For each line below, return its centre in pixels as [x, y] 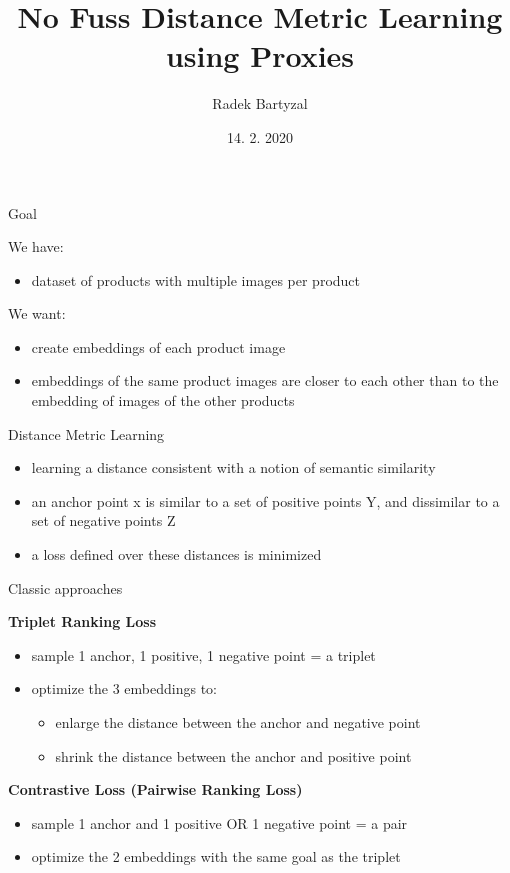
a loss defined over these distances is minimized [176, 554]
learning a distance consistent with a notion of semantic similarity [233, 467]
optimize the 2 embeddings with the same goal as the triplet [216, 856]
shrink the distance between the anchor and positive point [233, 755]
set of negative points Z [103, 520]
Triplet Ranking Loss [82, 621]
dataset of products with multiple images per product [195, 279]
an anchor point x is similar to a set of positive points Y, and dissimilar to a [265, 500]
